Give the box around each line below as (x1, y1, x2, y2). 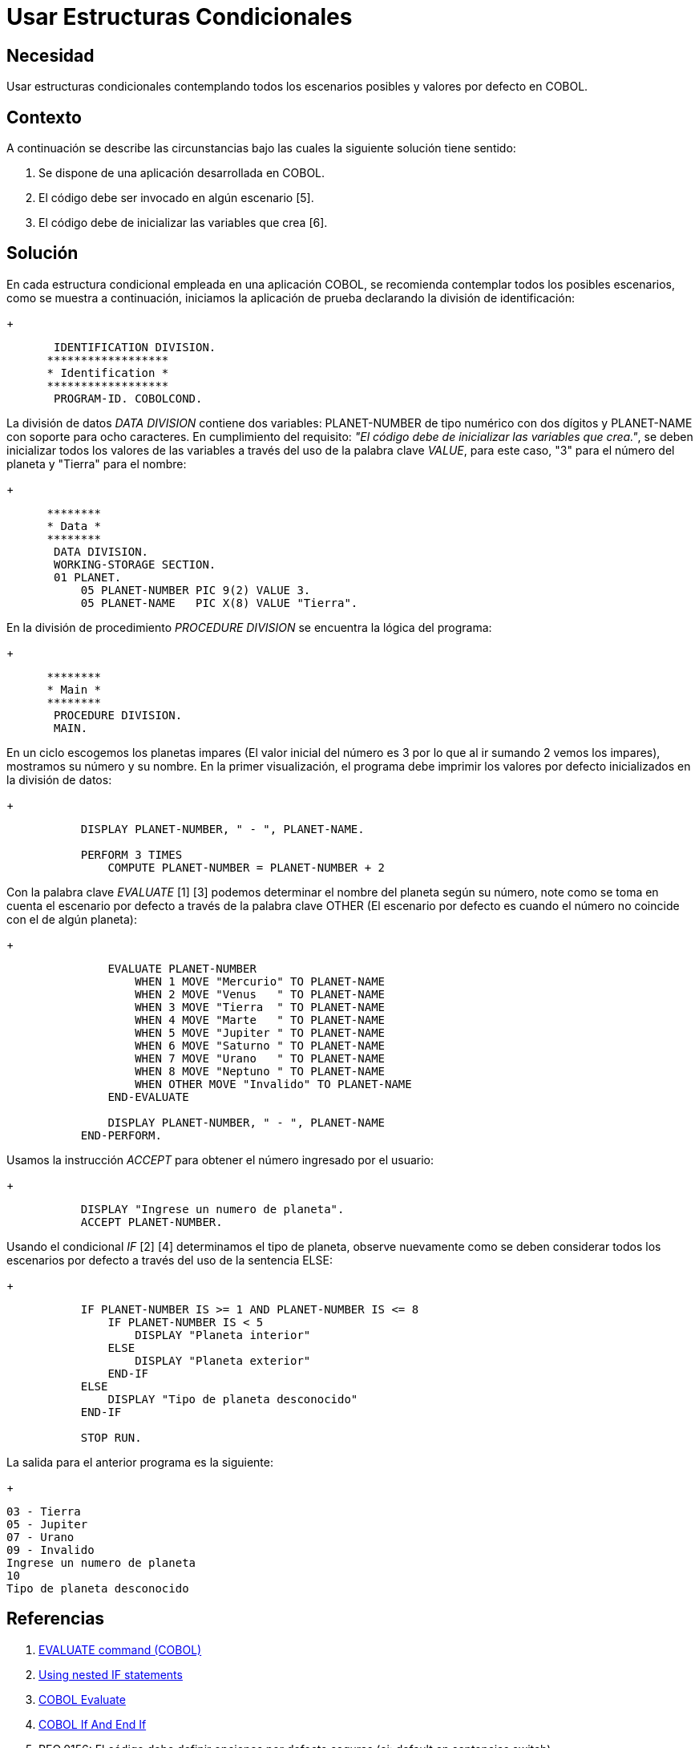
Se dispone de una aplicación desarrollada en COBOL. (38, 166, 325, 180)
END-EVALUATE (107, 1090, 189, 1103)
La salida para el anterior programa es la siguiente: (6, 1455, 273, 1469)
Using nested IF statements (38, 1667, 183, 1681)
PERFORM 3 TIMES (80, 848, 183, 861)
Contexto (6, 107, 82, 127)
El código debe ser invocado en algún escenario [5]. (38, 191, 314, 205)
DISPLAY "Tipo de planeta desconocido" (107, 1392, 358, 1406)
